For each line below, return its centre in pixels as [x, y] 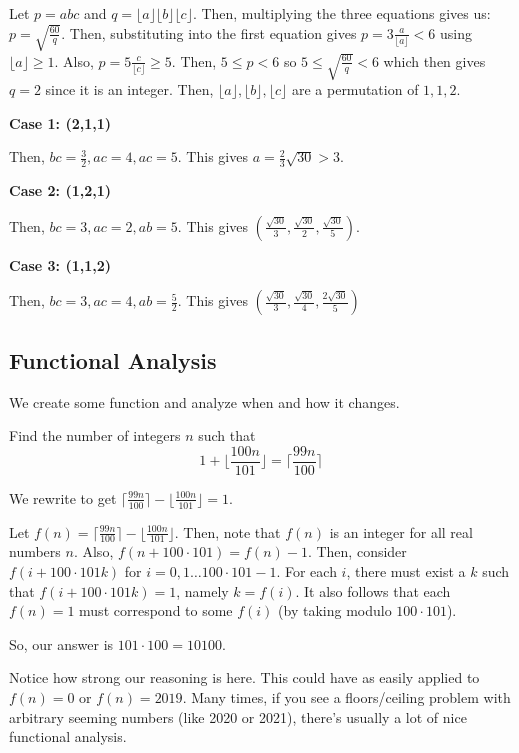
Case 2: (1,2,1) [60, 190]
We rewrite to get [63, 497]
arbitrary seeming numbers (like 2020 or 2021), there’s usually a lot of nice [238, 716]
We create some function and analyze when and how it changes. [204, 401]
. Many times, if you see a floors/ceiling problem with [346, 696]
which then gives [434, 60]
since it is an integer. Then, [129, 89]
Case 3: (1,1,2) [60, 264]
